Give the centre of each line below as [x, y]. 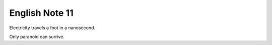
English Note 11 [41, 13]
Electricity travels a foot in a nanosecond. [52, 28]
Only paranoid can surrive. [37, 37]
